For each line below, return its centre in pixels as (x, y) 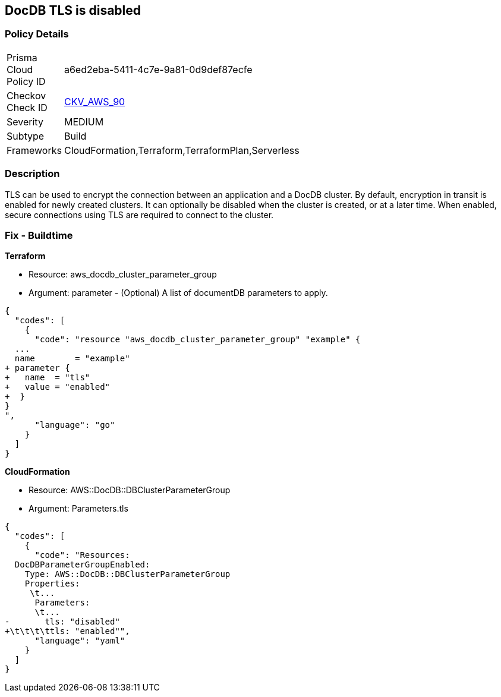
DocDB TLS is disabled (73, 10)
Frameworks (34, 150)
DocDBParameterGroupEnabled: (82, 565)
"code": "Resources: (82, 555)
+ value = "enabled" (58, 387)
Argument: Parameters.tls (78, 509)
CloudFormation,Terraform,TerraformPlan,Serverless (182, 150)
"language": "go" (75, 425)
